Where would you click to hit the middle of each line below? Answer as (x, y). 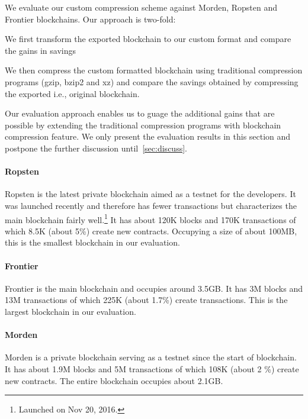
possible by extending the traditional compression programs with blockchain (143, 125)
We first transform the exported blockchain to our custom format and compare (148, 39)
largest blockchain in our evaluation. (70, 311)
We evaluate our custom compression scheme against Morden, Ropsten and (141, 7)
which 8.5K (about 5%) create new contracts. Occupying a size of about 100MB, (151, 231)
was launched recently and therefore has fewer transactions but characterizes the (151, 205)
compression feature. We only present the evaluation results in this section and (148, 136)
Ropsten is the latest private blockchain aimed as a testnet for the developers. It (150, 194)
